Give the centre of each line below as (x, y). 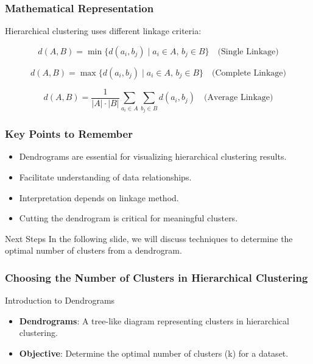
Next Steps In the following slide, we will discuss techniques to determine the (149, 238)
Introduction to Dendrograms (60, 300)
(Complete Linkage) (249, 73)
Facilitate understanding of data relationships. (105, 177)
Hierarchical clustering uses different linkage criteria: (103, 31)
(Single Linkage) (248, 52)
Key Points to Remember (69, 134)
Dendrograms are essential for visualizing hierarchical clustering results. (153, 156)
